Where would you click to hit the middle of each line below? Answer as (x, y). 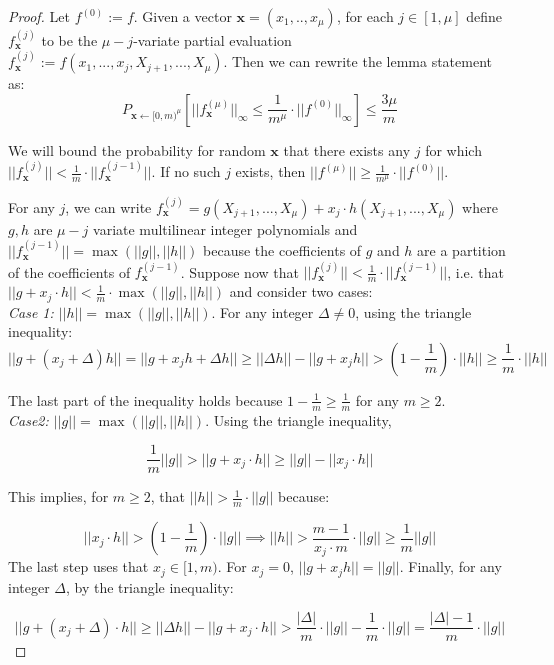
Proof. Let (39, 16)
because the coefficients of (282, 250)
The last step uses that (78, 566)
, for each (365, 16)
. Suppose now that (239, 271)
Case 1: (31, 311)
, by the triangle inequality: (149, 586)
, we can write (108, 206)
